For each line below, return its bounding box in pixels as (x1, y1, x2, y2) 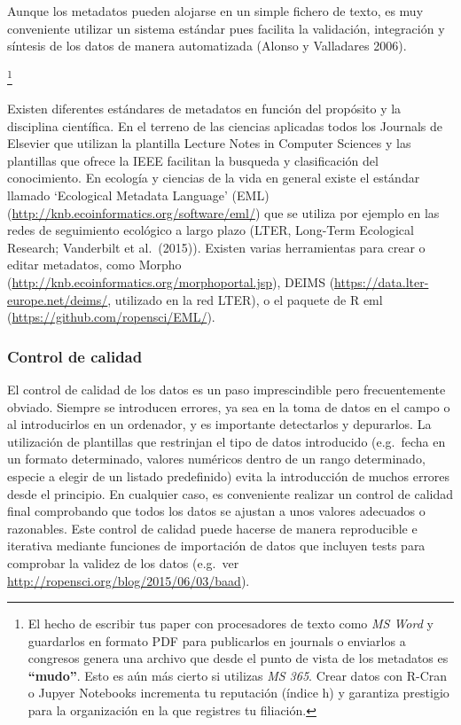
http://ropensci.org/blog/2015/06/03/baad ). (7, 571, 250, 589)
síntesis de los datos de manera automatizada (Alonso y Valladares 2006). (7, 36, 407, 55)
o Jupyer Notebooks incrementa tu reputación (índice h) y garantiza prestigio (27, 683, 449, 702)
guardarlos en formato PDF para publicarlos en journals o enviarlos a (27, 631, 406, 650)
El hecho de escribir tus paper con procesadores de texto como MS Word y (27, 614, 434, 633)
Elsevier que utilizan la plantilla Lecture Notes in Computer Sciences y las (7, 134, 411, 152)
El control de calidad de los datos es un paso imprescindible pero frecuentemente (7, 379, 446, 398)
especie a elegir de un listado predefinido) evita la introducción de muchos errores (7, 466, 450, 485)
